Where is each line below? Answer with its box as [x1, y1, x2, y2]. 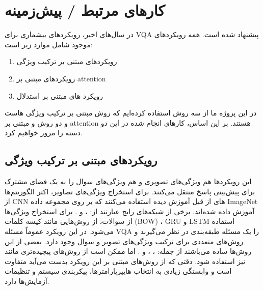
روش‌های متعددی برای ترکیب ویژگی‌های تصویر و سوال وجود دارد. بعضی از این [5, 236, 244, 246]
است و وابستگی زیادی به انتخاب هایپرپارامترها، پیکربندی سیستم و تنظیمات [5, 266, 232, 276]
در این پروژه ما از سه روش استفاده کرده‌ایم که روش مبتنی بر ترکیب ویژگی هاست [5, 107, 257, 118]
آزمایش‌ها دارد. [5, 276, 49, 286]
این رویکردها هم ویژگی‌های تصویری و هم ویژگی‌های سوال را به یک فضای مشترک [5, 176, 252, 187]
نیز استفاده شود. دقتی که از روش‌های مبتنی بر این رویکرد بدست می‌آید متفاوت [5, 255, 246, 266]
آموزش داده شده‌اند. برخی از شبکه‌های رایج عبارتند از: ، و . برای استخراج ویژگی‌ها [5, 206, 255, 216]
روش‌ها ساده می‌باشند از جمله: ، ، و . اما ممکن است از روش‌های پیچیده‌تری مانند [5, 246, 252, 256]
